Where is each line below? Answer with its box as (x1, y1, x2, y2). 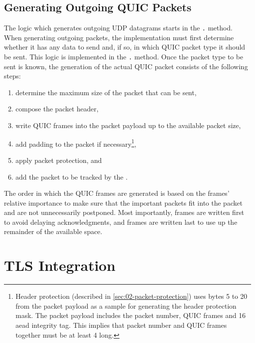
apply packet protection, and (15, 155, 102, 165)
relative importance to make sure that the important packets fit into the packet (4, 197, 243, 208)
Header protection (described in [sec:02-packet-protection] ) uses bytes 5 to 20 (15, 291, 248, 301)
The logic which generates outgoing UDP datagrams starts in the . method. (4, 23, 233, 33)
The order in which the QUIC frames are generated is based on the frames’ (4, 188, 229, 198)
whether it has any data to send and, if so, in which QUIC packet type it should (4, 42, 245, 52)
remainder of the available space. (4, 226, 102, 237)
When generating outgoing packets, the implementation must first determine (4, 32, 234, 42)
